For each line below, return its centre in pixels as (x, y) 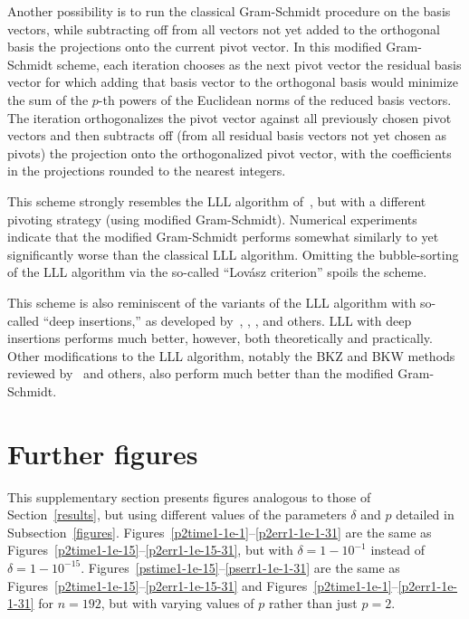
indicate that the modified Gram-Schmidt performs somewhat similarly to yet (223, 237)
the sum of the (48, 99)
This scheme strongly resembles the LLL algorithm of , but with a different (217, 200)
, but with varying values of (177, 603)
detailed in (425, 514)
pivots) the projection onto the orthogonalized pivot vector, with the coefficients (230, 152)
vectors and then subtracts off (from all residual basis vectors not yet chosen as (227, 135)
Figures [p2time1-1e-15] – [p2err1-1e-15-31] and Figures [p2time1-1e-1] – (203, 585)
